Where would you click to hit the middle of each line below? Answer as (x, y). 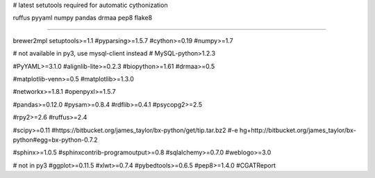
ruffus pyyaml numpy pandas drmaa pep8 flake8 (83, 18)
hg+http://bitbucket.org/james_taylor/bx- (298, 130)
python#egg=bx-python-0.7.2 (55, 140)
